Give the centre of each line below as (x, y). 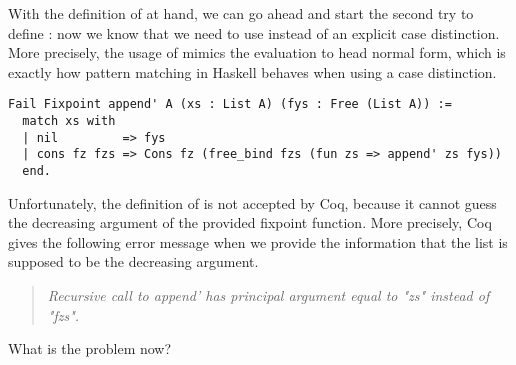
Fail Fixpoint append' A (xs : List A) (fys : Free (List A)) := (230, 104)
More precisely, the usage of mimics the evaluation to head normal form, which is (257, 52)
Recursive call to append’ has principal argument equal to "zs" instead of (268, 295)
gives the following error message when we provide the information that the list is (258, 241)
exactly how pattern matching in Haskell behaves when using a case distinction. (252, 71)
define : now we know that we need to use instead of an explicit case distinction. (254, 32)
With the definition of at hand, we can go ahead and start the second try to (241, 13)
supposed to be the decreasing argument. (133, 261)
